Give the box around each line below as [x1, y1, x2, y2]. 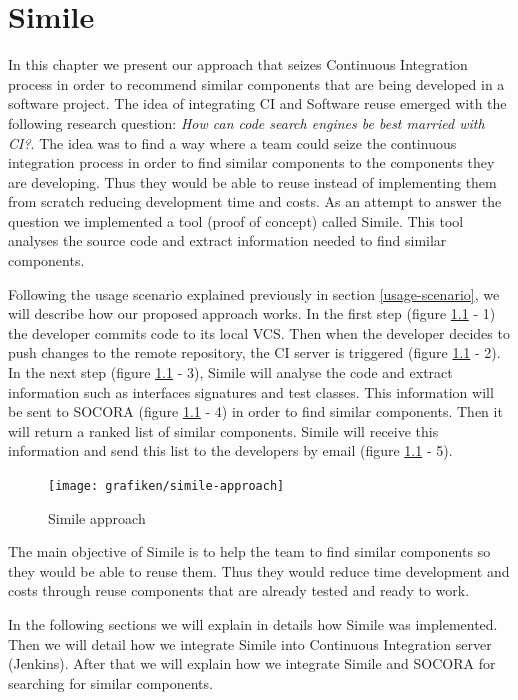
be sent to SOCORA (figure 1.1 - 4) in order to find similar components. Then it [8, 401, 503, 422]
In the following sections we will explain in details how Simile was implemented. [8, 614, 498, 635]
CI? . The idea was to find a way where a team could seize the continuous [8, 132, 457, 153]
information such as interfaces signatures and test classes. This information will [8, 381, 494, 402]
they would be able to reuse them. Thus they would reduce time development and [8, 560, 510, 581]
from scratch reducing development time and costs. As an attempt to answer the [8, 191, 502, 212]
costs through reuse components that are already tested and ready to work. [8, 580, 470, 601]
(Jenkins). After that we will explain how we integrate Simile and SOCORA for [8, 653, 496, 674]
